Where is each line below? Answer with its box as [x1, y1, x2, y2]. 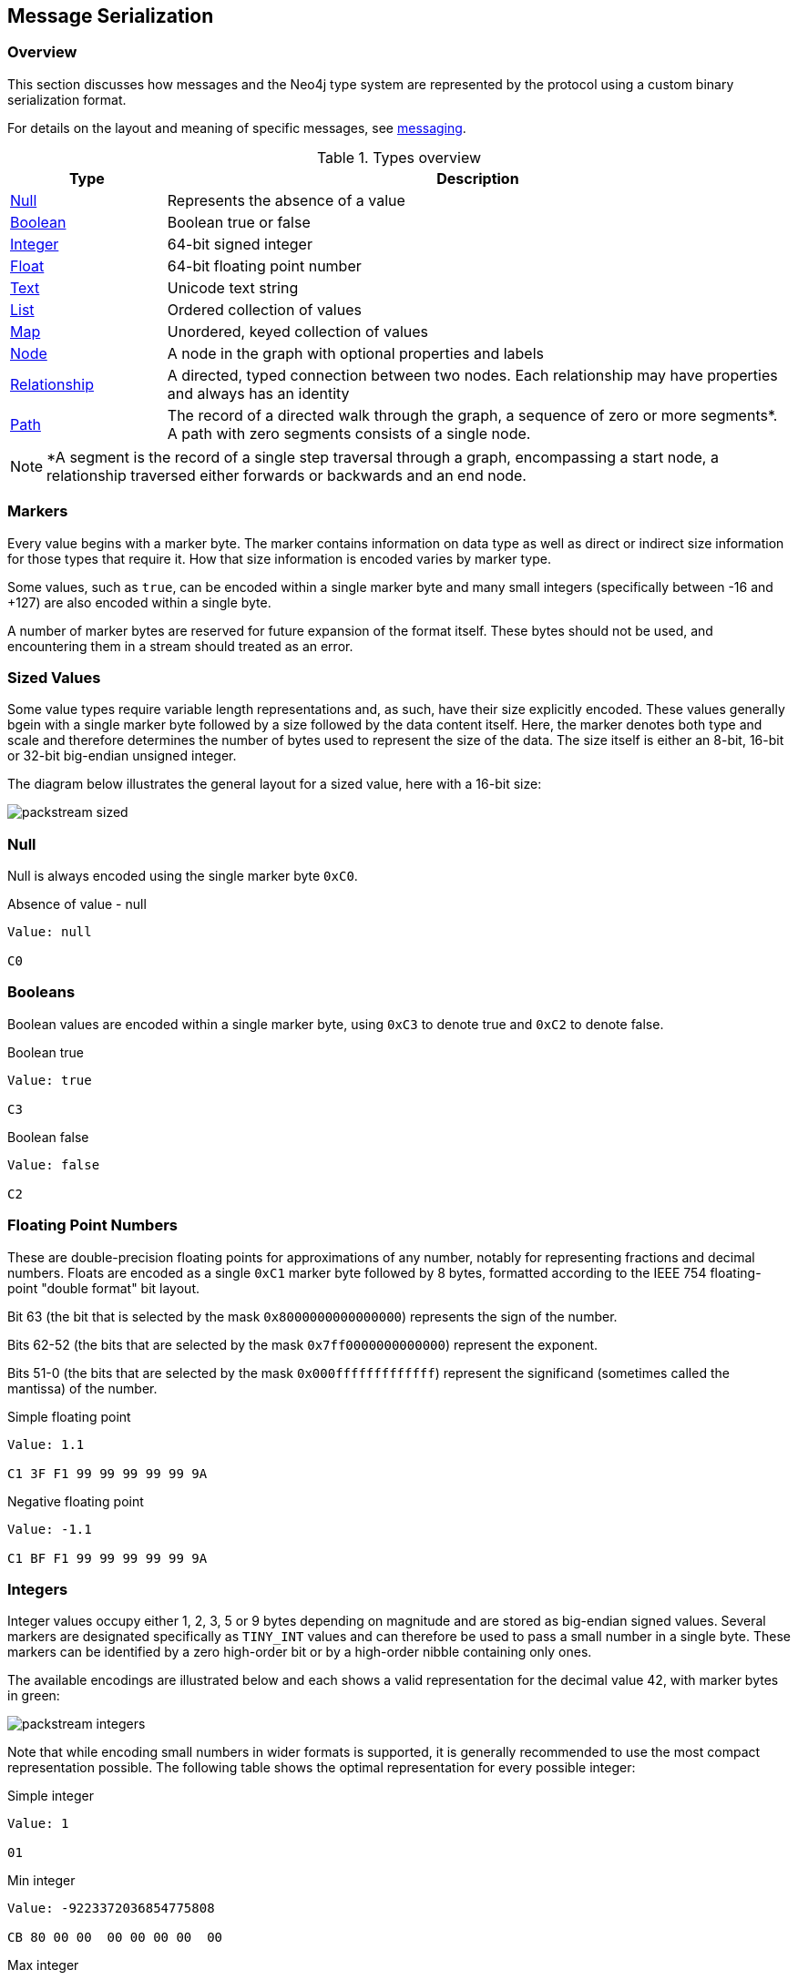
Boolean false [7, 1128, 89, 1145]
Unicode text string [167, 278, 299, 297]
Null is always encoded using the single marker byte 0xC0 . [7, 868, 358, 884]
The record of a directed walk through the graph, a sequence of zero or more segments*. [167, 405, 778, 424]
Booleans [7, 983, 76, 1002]
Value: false [7, 1157, 100, 1172]
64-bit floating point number [167, 256, 362, 275]
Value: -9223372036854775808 [7, 1901, 215, 1916]
